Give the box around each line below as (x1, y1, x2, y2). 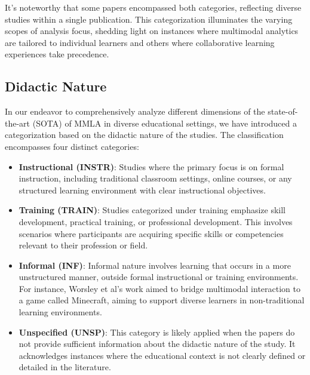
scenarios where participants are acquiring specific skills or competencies (19, 227, 284, 239)
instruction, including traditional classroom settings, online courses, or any (19, 172, 292, 185)
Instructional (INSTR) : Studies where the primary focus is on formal (19, 160, 284, 173)
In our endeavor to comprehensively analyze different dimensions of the (5, 105, 265, 118)
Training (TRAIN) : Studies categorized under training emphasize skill (19, 204, 286, 216)
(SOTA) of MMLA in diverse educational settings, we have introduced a (32, 116, 297, 129)
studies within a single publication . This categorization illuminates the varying (5, 13, 293, 25)
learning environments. (19, 306, 102, 318)
